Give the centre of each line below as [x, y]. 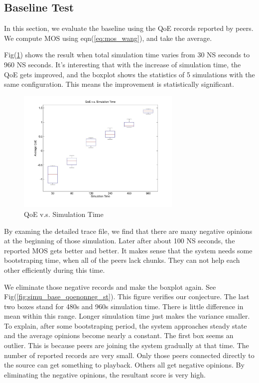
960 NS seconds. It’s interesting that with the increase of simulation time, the [123, 64]
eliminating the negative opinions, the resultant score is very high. [105, 374]
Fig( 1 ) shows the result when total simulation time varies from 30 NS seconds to [127, 55]
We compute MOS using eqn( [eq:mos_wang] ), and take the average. [108, 38]
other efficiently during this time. [55, 270]
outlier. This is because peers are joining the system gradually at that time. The [127, 345]
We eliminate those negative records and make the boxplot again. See [110, 287]
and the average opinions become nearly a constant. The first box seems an [119, 335]
